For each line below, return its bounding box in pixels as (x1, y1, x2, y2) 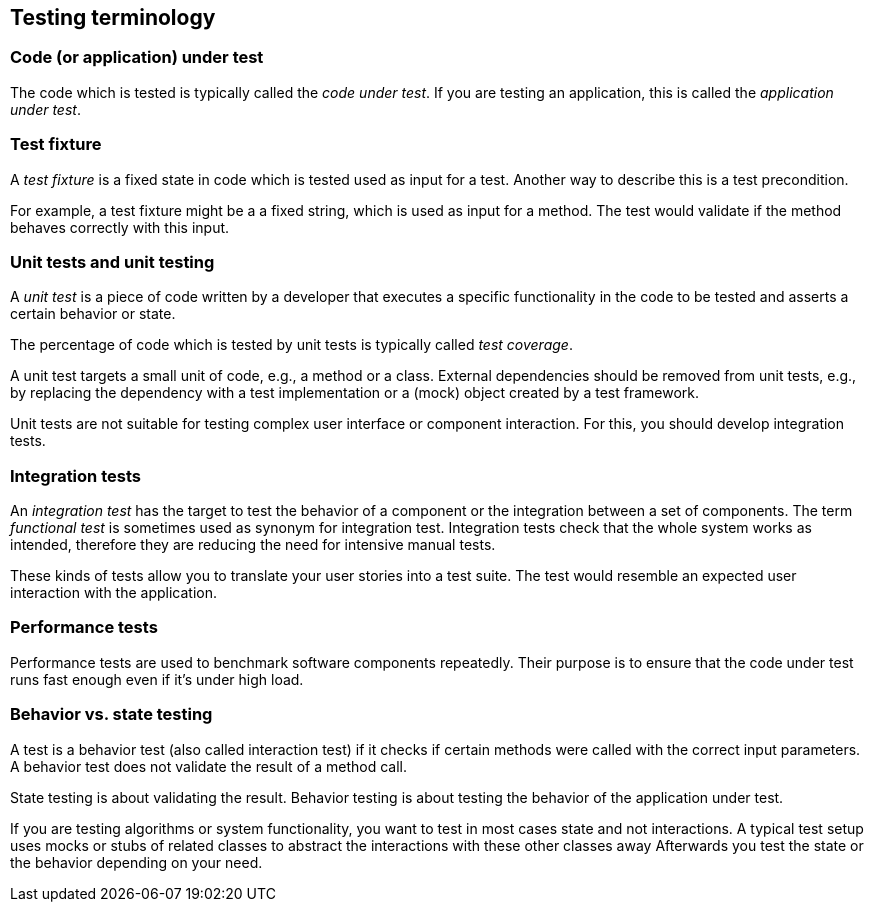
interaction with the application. (10, 584, 218, 602)
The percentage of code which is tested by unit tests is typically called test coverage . (10, 336, 573, 354)
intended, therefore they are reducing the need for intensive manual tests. (10, 536, 496, 554)
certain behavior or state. (10, 305, 176, 323)
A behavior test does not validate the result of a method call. (10, 757, 407, 775)
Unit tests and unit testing (10, 251, 215, 272)
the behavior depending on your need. (10, 853, 263, 871)
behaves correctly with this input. (10, 218, 230, 236)
